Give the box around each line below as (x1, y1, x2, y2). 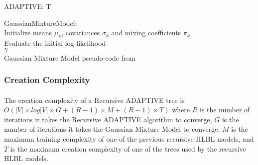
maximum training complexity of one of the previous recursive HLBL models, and (4, 133, 254, 144)
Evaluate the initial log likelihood (4, 37, 106, 48)
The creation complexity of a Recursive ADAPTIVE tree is (4, 94, 185, 105)
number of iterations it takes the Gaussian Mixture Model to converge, (4, 124, 220, 134)
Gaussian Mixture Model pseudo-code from (4, 52, 136, 63)
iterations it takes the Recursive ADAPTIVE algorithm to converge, (4, 114, 212, 124)
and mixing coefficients (111, 27, 181, 38)
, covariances (61, 27, 100, 38)
